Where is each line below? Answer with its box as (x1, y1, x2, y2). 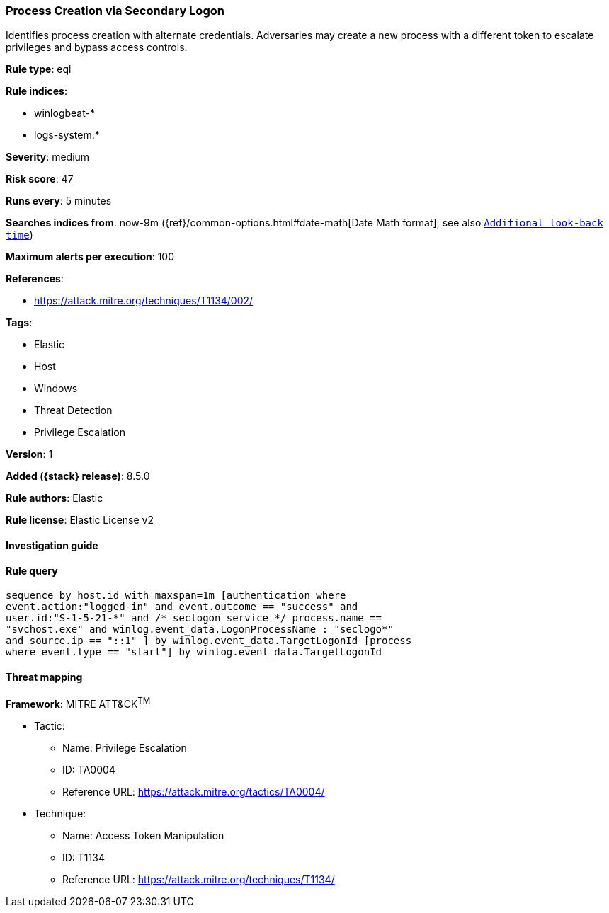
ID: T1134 (62, 851, 105, 864)
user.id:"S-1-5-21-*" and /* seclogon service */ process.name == (6, 612, 382, 624)
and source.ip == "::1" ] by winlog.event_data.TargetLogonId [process (6, 635, 412, 647)
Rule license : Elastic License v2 (6, 514, 154, 527)
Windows (34, 382, 78, 395)
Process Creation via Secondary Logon (6, 4, 224, 18)
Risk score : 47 (6, 173, 74, 185)
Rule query (6, 564, 58, 577)
